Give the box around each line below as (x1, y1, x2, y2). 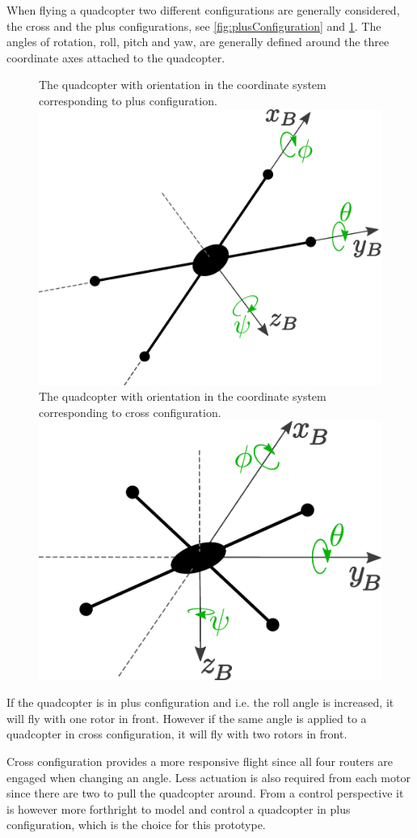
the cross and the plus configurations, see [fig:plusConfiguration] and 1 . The (6, 17, 381, 34)
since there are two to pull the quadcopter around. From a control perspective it (6, 785, 404, 802)
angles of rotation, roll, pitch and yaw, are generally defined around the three (6, 33, 390, 50)
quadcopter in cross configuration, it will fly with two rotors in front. (6, 725, 347, 742)
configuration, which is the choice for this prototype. (6, 816, 266, 833)
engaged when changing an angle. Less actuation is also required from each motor (6, 768, 411, 785)
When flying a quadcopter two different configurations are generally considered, (6, 2, 400, 18)
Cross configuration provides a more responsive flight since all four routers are (6, 752, 394, 769)
